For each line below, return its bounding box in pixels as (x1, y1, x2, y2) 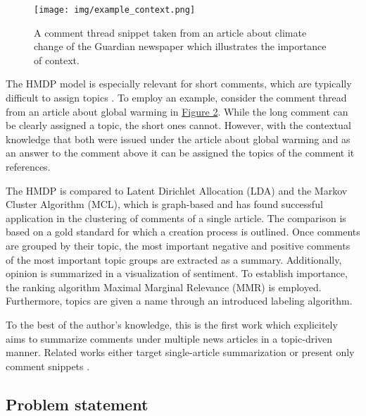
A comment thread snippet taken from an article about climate (34, 25, 307, 39)
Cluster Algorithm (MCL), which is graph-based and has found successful (6, 197, 323, 212)
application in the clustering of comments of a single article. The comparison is (6, 210, 346, 225)
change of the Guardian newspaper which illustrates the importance (34, 39, 327, 54)
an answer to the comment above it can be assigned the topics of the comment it (6, 145, 355, 160)
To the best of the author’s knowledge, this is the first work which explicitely (6, 317, 338, 331)
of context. (34, 52, 80, 67)
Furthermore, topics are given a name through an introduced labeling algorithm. (6, 293, 353, 308)
